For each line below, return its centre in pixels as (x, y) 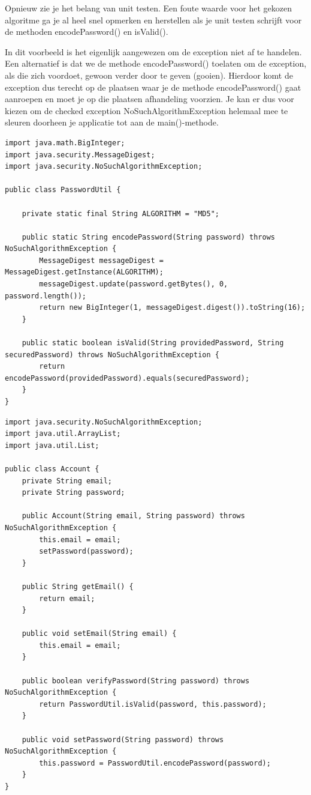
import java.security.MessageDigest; (80, 155)
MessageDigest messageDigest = (101, 260)
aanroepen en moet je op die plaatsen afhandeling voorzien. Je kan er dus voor (150, 99)
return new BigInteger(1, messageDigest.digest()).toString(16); (172, 308)
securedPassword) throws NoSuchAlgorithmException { (112, 355)
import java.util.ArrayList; (63, 434)
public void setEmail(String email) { (99, 634)
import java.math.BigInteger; (65, 143)
